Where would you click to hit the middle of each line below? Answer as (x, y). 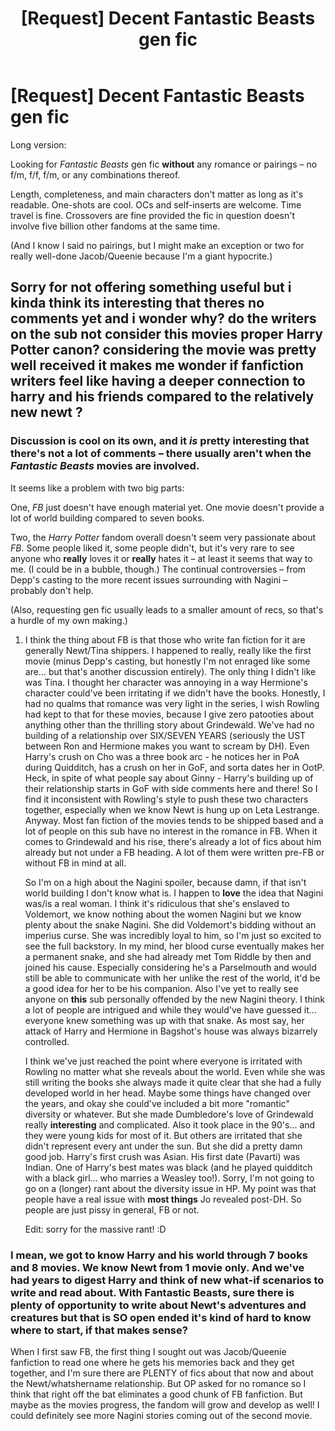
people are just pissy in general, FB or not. (112, 1209)
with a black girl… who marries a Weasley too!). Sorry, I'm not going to (169, 1178)
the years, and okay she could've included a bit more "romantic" (157, 1103)
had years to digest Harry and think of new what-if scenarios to (167, 1280)
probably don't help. (52, 590)
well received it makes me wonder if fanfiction (157, 365)
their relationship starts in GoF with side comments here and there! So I (171, 788)
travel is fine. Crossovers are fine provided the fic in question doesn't (152, 215)
